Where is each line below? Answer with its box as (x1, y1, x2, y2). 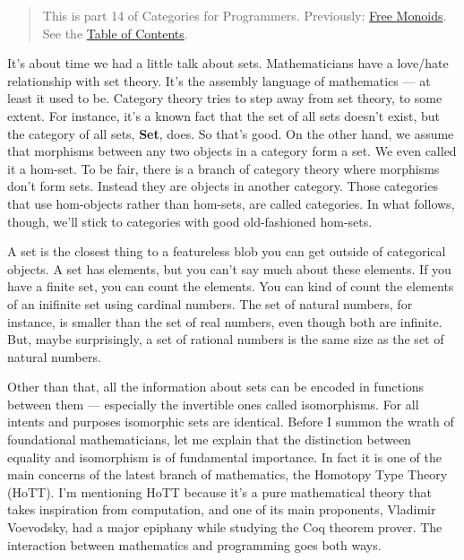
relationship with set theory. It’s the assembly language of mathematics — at (7, 71, 431, 90)
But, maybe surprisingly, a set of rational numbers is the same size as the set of (7, 330, 444, 349)
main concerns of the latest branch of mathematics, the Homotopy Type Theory (7, 465, 448, 484)
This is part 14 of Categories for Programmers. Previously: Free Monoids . (42, 6, 447, 24)
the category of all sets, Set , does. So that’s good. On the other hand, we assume (7, 124, 454, 142)
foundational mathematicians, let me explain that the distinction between (7, 430, 411, 449)
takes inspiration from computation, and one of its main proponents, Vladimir (7, 500, 436, 519)
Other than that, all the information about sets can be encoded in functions (7, 377, 425, 396)
